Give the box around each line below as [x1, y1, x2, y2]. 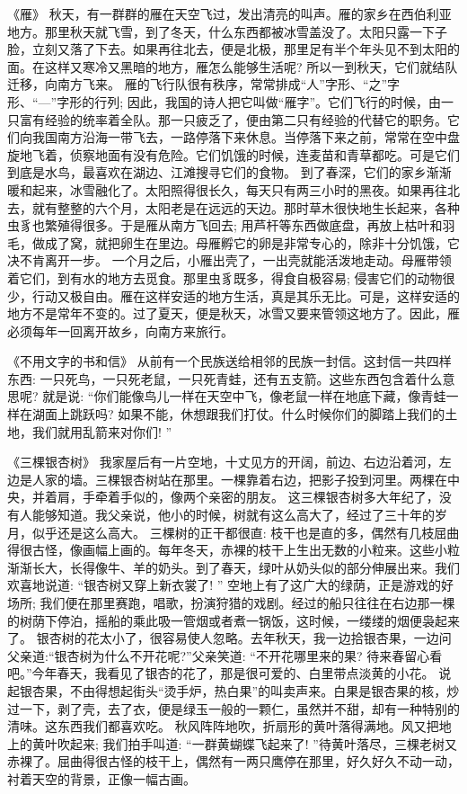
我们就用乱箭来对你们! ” [31, 422, 172, 441]
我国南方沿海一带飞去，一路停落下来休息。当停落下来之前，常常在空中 [31, 128, 447, 147]
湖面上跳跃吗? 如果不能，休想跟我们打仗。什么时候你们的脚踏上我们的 [31, 405, 445, 424]
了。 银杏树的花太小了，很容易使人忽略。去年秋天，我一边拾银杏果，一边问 [7, 629, 452, 647]
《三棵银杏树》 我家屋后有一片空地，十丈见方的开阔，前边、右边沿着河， [7, 452, 439, 471]
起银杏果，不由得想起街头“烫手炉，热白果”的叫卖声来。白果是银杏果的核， [7, 681, 447, 700]
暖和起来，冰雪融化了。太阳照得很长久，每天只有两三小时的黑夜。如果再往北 [7, 180, 460, 199]
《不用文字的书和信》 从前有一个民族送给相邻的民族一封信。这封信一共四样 [7, 352, 452, 370]
